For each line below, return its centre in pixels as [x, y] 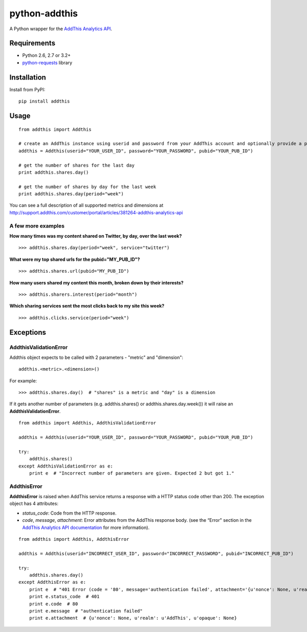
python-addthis [43, 13]
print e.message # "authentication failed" [86, 611]
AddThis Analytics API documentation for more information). [86, 527]
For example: [23, 381]
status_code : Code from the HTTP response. [69, 513]
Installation [28, 77]
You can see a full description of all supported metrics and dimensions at [86, 206]
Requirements [32, 43]
